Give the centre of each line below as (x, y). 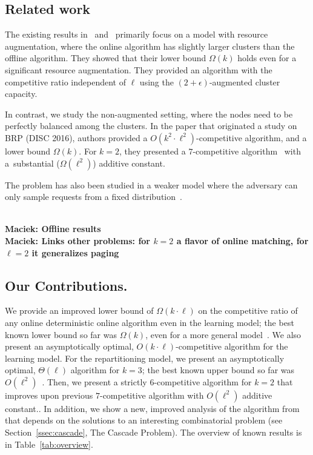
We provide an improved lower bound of (79, 311)
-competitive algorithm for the (232, 346)
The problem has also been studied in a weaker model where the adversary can (151, 184)
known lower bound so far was (61, 334)
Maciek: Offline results (53, 229)
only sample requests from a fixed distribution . (94, 197)
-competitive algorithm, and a (252, 137)
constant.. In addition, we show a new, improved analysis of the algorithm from (152, 408)
